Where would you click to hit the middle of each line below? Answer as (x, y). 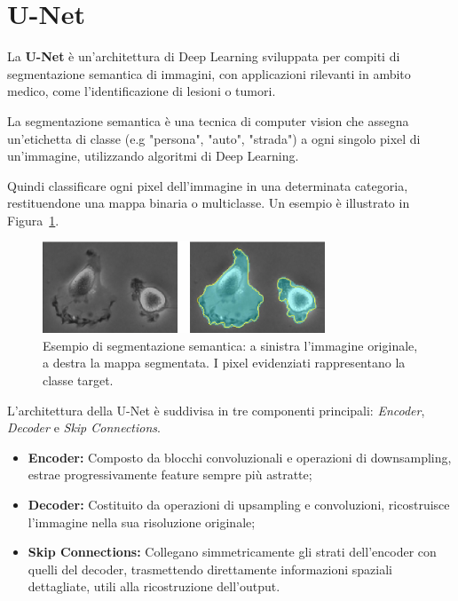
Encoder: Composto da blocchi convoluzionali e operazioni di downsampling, (240, 457)
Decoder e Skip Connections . (84, 427)
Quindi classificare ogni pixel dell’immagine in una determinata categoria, (208, 185)
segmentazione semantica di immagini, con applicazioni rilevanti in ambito (209, 73)
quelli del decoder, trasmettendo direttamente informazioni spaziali (210, 569)
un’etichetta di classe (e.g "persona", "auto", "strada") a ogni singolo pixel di (214, 138)
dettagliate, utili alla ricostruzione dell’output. (154, 586)
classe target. (78, 380)
